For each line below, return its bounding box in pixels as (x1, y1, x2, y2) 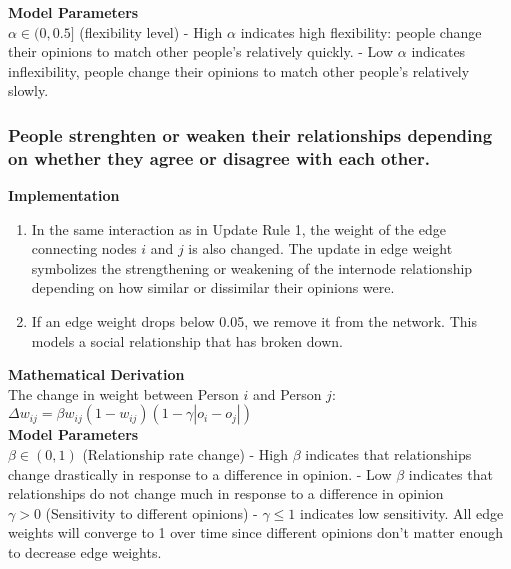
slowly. (8, 80, 49, 101)
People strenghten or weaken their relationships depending (8, 122, 493, 147)
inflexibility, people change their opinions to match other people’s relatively (8, 60, 470, 81)
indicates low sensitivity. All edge (299, 502, 504, 523)
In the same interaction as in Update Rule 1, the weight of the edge (31, 218, 446, 239)
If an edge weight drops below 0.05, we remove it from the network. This (31, 311, 477, 332)
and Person (253, 383, 322, 404)
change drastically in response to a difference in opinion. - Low (8, 463, 392, 484)
